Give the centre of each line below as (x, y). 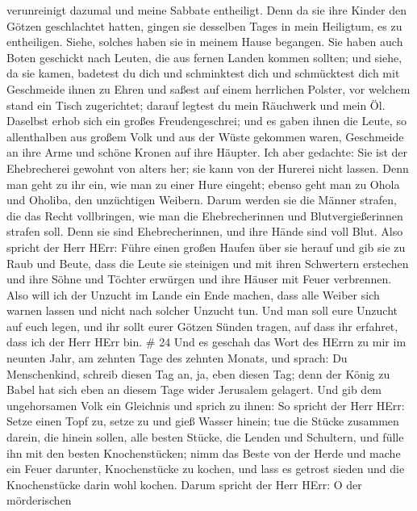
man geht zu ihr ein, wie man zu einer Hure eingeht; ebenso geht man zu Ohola (203, 184)
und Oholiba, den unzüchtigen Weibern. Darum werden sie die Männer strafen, (202, 200)
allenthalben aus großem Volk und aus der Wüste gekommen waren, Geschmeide (205, 136)
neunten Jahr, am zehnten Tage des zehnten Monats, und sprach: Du (177, 358)
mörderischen (39, 500)
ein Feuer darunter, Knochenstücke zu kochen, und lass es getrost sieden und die (206, 469)
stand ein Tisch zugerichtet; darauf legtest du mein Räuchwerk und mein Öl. (196, 105)
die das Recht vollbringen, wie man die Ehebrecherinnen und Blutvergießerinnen (205, 215)
